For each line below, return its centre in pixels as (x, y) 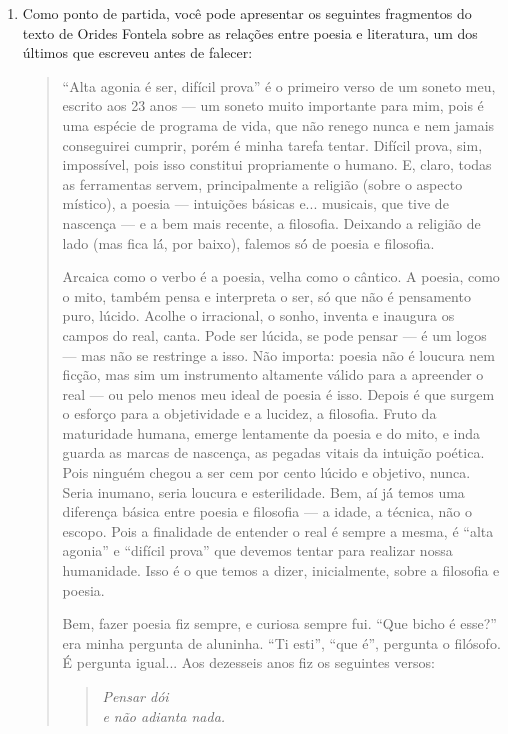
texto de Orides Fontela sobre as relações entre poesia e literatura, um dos (250, 32)
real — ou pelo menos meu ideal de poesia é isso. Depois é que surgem (278, 393)
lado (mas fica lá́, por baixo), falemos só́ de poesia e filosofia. (248, 242)
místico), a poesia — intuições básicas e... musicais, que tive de (255, 203)
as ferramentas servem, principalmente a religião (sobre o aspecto (262, 183)
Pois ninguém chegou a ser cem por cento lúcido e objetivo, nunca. (266, 472)
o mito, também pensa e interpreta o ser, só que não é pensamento (266, 295)
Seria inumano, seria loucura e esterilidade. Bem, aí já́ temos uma (263, 491)
